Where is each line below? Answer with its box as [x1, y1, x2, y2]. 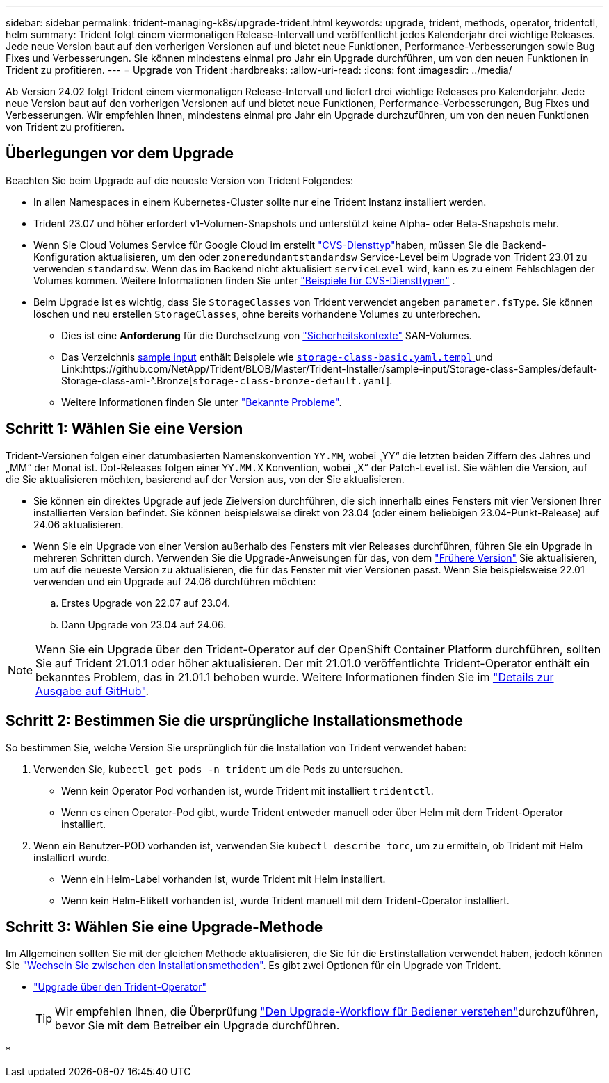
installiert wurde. [33, 851, 110, 863]
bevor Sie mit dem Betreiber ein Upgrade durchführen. [55, 1018, 340, 1033]
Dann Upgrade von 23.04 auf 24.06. [61, 618, 227, 630]
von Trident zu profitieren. [6, 121, 124, 133]
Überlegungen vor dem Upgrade [6, 145, 234, 163]
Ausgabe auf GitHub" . [35, 683, 149, 698]
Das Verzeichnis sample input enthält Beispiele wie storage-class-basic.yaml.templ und [61, 350, 493, 363]
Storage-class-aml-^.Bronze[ [61, 374, 193, 386]
